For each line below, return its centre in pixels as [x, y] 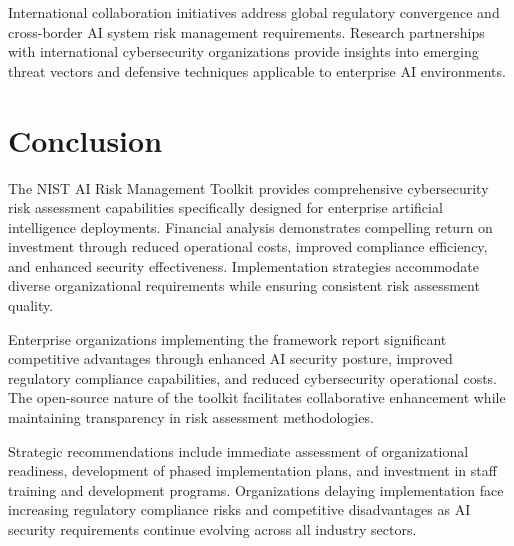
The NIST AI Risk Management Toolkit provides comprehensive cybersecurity [248, 187]
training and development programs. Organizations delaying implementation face [256, 489]
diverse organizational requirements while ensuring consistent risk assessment [244, 285]
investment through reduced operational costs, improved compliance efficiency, [248, 246]
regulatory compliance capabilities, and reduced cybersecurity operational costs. [253, 377]
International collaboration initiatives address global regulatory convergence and [254, 12]
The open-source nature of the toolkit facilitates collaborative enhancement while [257, 397]
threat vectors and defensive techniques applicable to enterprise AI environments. [257, 70]
